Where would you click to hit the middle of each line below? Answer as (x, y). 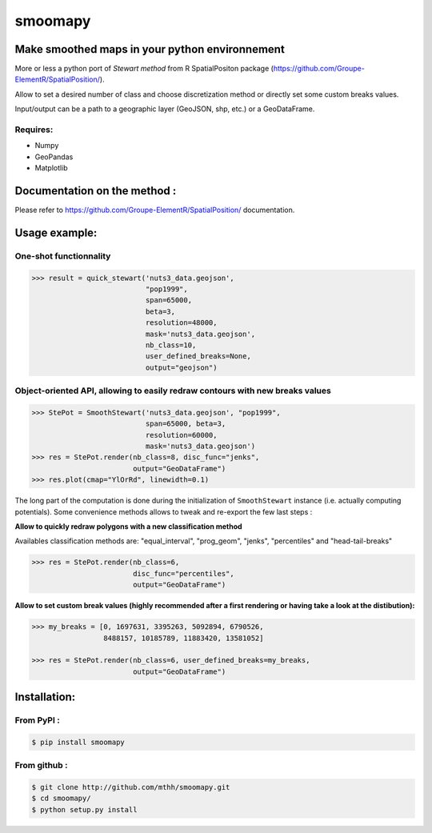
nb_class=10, (171, 345)
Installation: (45, 697)
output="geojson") (181, 367)
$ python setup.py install (84, 809)
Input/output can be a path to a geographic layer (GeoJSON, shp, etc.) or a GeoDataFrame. (165, 109)
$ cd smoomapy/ (61, 799)
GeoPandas (54, 157)
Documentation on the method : (96, 191)
